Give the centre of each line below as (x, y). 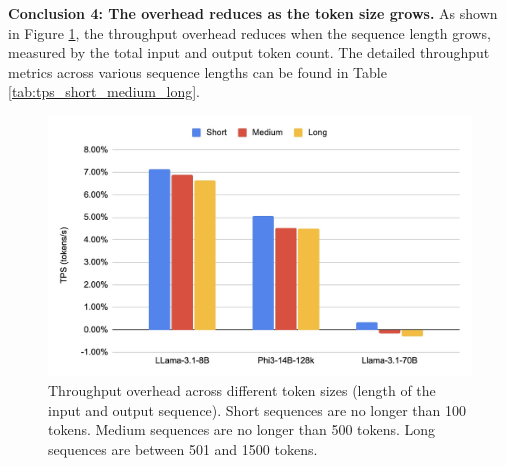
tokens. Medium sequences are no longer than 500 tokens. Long (242, 429)
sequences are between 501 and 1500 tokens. (183, 448)
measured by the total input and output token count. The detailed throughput (249, 52)
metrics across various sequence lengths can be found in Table (197, 71)
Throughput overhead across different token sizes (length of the (242, 390)
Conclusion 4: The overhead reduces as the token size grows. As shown (253, 13)
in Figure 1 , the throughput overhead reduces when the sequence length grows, (249, 32)
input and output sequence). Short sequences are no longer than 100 (257, 409)
